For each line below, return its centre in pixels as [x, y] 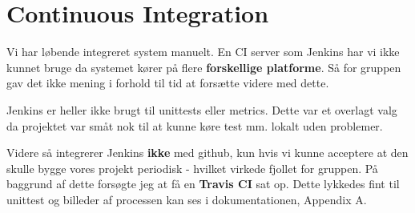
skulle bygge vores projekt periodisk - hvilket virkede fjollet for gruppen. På [192, 168]
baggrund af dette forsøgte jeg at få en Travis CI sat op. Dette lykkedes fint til [203, 184]
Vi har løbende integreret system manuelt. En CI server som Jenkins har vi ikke [203, 52]
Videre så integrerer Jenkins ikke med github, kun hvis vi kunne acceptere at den [207, 153]
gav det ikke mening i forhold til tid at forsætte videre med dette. [168, 83]
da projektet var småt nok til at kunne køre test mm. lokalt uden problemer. [195, 125]
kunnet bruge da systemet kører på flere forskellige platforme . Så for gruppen [204, 67]
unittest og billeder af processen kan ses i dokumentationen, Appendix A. [187, 199]
